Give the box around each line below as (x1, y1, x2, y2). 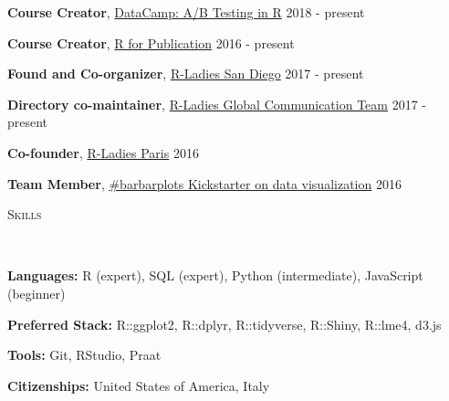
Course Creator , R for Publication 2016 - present (7, 33, 295, 52)
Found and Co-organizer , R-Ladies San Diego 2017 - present (7, 64, 364, 83)
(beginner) (7, 283, 66, 302)
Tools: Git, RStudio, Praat (7, 345, 162, 364)
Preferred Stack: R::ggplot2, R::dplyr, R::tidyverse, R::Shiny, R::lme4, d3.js (7, 314, 442, 333)
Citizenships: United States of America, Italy (7, 375, 270, 395)
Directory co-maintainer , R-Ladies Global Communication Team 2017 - (7, 94, 426, 113)
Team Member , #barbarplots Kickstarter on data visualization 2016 (7, 174, 402, 193)
